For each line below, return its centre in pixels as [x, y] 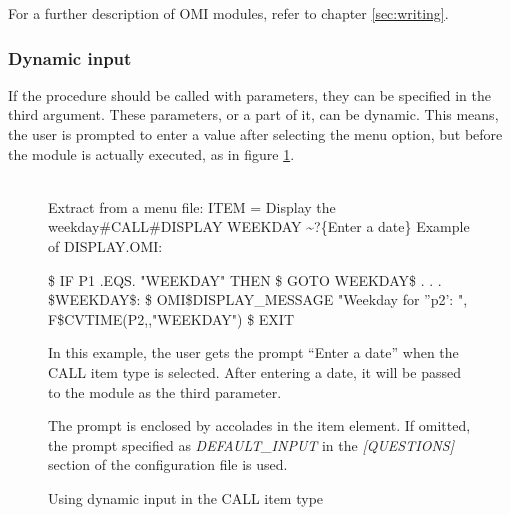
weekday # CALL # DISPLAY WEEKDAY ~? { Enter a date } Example [259, 226]
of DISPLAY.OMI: [105, 245]
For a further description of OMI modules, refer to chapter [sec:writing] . [228, 13]
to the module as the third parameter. [165, 391]
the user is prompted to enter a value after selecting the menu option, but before [255, 134]
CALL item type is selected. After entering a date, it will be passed [254, 371]
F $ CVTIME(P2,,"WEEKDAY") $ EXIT [171, 318]
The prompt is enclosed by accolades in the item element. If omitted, [259, 425]
